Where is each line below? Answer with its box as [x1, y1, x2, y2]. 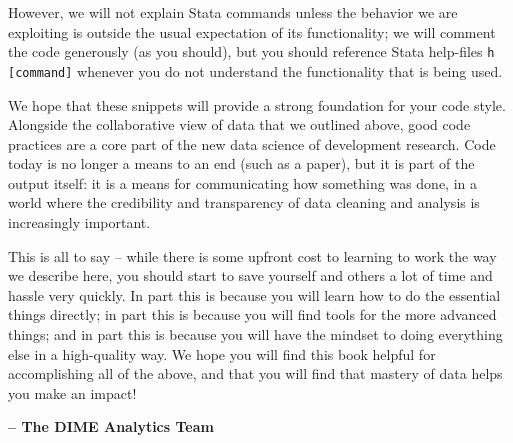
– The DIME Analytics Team [8, 416, 214, 437]
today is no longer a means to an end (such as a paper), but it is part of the [8, 153, 475, 174]
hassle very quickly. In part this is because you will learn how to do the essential [8, 284, 501, 305]
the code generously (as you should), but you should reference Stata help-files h [8, 41, 495, 62]
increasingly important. [8, 212, 151, 233]
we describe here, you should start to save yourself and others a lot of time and [8, 265, 493, 286]
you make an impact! [8, 382, 137, 403]
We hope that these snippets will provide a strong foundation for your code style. [8, 94, 506, 115]
